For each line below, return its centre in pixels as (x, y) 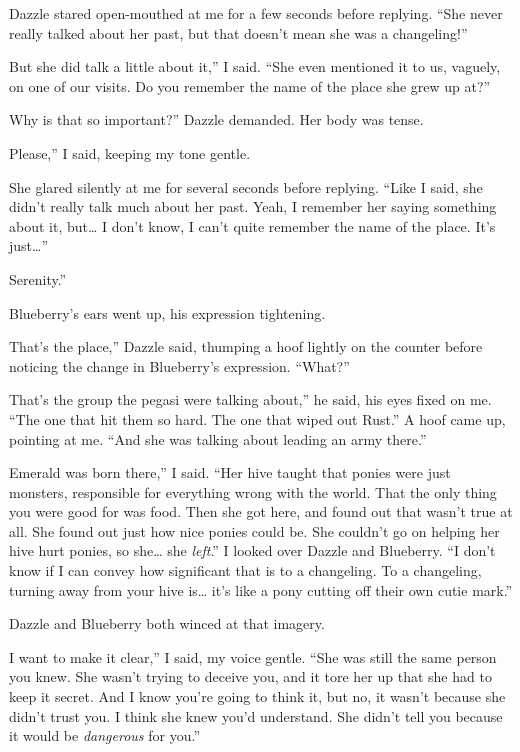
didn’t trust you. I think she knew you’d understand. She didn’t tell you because (256, 715)
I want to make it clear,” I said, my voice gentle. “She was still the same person (253, 656)
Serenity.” (38, 278)
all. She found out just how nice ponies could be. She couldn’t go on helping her (254, 530)
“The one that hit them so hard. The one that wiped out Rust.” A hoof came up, (257, 418)
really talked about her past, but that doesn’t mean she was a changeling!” (238, 32)
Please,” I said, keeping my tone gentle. (130, 152)
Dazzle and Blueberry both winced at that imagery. (167, 623)
